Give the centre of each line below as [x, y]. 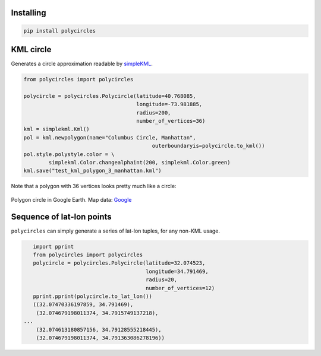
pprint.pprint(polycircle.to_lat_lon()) [93, 296]
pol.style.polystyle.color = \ [69, 154]
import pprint [53, 247]
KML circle [31, 50]
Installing [29, 13]
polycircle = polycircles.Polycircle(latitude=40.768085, [110, 96]
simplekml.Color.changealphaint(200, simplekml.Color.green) [139, 162]
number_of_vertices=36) [171, 121]
